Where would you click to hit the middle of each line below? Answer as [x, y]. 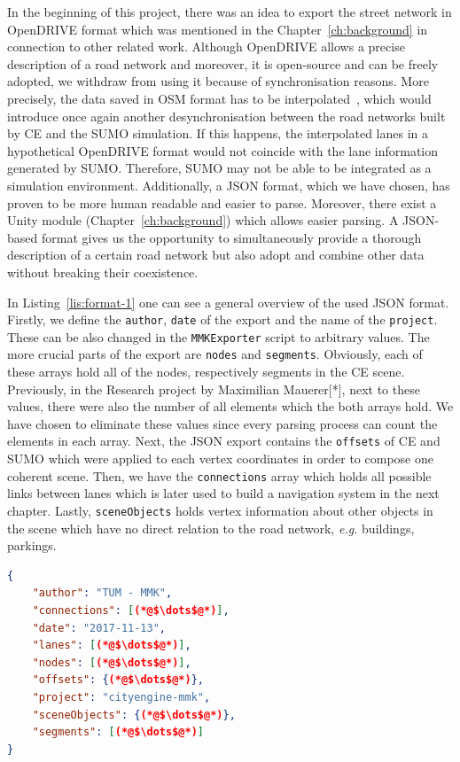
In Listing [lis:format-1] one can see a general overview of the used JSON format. [228, 302]
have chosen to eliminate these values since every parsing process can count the [222, 423]
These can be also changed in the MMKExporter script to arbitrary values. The [218, 336]
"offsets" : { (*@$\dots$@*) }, [118, 680]
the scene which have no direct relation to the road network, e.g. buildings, [211, 528]
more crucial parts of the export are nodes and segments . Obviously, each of [215, 354]
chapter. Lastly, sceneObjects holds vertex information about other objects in [220, 510]
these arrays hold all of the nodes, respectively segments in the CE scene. [206, 372]
